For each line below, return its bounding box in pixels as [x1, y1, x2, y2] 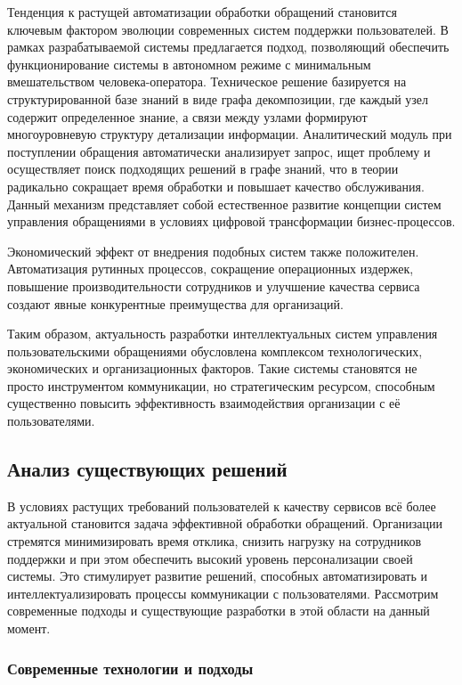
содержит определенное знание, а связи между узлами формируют [7, 107, 368, 126]
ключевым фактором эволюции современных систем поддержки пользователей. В [7, 20, 449, 38]
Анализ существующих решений [7, 455, 288, 483]
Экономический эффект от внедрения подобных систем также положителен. [7, 241, 419, 260]
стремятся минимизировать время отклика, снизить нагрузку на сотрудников [7, 532, 422, 550]
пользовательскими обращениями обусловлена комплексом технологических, [7, 341, 423, 360]
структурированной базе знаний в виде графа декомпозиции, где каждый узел [7, 89, 429, 108]
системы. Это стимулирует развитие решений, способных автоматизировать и [7, 567, 427, 585]
